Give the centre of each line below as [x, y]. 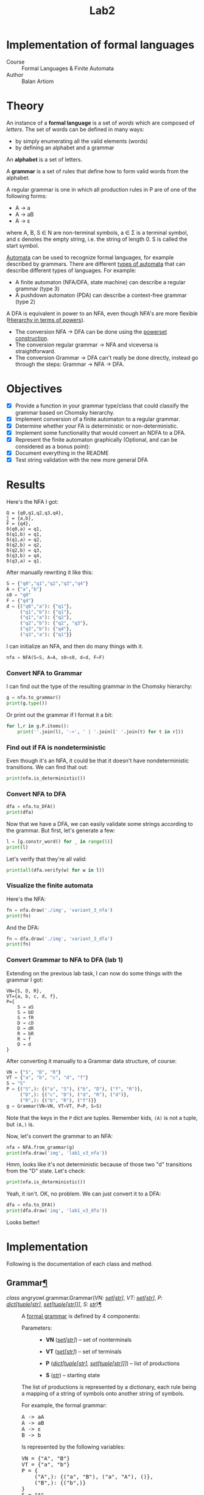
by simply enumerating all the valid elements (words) [81, 141]
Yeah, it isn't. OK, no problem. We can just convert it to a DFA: [84, 1194]
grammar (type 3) [37, 289]
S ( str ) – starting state [73, 1375]
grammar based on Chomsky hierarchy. [65, 412]
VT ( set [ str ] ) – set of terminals [83, 1351]
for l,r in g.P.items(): [38, 726]
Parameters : [37, 1328]
